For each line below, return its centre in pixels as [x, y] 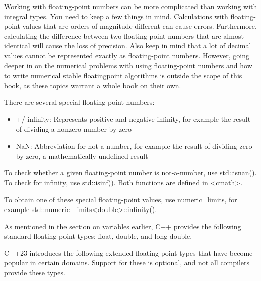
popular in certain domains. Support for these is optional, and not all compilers [127, 263]
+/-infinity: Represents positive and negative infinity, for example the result [133, 119]
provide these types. [35, 273]
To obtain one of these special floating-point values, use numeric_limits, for [121, 199]
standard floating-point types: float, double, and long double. [98, 236]
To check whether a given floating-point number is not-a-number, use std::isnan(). [130, 172]
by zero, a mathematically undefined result [82, 155]
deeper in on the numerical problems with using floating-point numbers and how [128, 65]
